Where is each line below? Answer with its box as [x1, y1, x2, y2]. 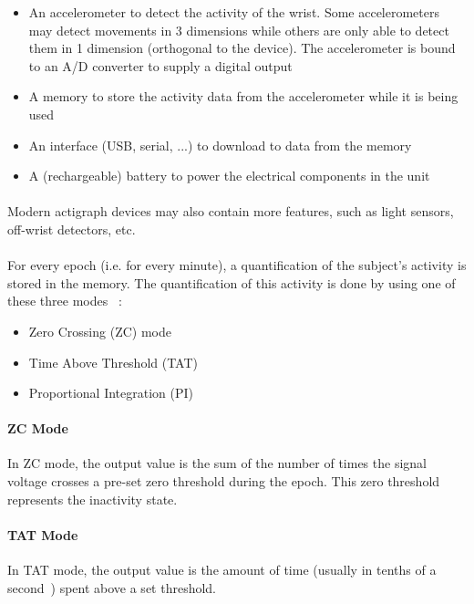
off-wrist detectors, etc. [7, 219, 136, 238]
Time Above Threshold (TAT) [28, 352, 199, 371]
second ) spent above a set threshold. [7, 578, 217, 597]
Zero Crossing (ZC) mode [28, 321, 171, 340]
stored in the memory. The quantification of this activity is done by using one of [7, 273, 456, 292]
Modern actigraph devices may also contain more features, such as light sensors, [7, 202, 454, 221]
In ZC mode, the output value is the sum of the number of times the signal [7, 453, 427, 473]
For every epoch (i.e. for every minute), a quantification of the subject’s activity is [7, 255, 467, 275]
